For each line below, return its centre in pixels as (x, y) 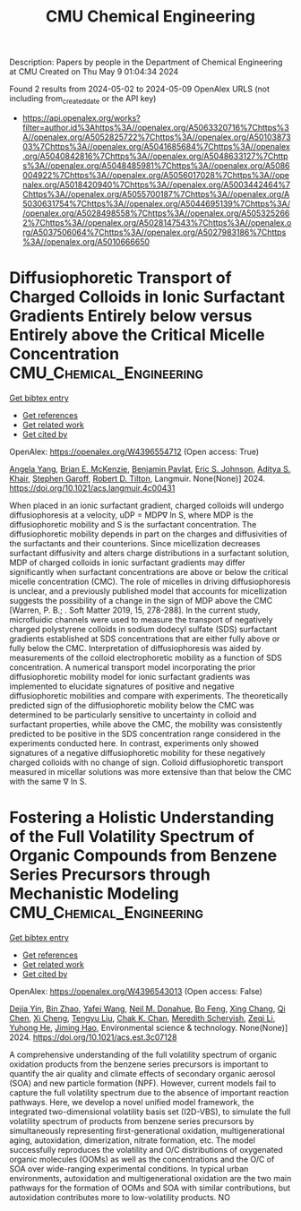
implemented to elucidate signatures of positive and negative (122, 686)
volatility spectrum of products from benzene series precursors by (132, 1121)
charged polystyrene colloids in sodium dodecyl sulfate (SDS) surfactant (143, 629)
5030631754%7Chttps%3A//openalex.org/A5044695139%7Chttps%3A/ (156, 203)
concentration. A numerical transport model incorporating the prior (133, 667)
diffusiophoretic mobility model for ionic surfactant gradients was (130, 676)
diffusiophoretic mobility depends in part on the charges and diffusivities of (149, 534)
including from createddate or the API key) (83, 99)
